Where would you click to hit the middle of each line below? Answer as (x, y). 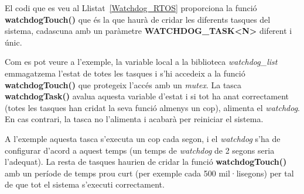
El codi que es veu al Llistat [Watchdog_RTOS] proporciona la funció (131, 8)
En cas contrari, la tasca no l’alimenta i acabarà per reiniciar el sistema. (134, 119)
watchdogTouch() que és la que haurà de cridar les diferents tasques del (138, 19)
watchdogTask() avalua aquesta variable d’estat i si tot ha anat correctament (147, 96)
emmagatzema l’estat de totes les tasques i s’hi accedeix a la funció (125, 73)
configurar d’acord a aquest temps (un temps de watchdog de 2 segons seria (140, 150)
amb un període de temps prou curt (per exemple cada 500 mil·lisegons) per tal (149, 173)
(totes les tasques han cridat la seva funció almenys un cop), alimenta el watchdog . (152, 107)
